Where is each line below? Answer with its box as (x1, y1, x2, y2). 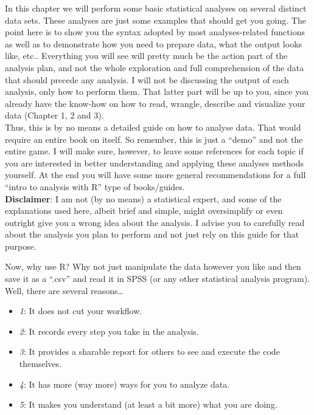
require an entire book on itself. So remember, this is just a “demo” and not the (5, 132, 303, 145)
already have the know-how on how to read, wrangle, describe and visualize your (5, 97, 305, 109)
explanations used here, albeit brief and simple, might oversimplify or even (5, 204, 283, 217)
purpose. (5, 239, 37, 252)
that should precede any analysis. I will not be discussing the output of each (5, 73, 289, 86)
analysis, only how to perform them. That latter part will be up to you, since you (5, 85, 309, 98)
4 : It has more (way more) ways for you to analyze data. (19, 377, 230, 390)
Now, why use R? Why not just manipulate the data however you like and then (5, 260, 301, 273)
